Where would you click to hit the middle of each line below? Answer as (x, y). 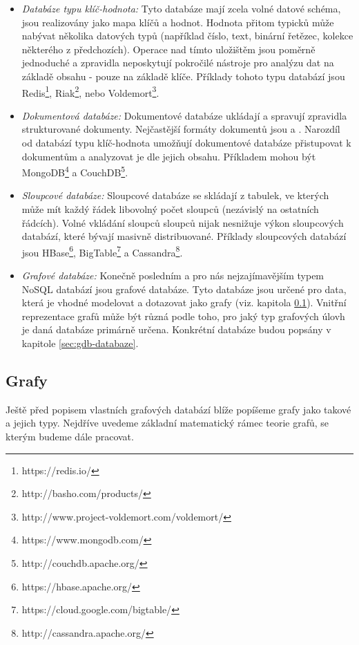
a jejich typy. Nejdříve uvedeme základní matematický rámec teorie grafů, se (167, 423)
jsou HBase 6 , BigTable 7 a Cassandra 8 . (102, 251)
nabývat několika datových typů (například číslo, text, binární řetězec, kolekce (187, 36)
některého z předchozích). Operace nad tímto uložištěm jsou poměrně (168, 49)
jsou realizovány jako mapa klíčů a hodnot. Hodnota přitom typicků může (178, 22)
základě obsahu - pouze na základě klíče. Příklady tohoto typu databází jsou (183, 76)
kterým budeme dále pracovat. (70, 437)
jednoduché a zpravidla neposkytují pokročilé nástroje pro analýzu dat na (178, 63)
